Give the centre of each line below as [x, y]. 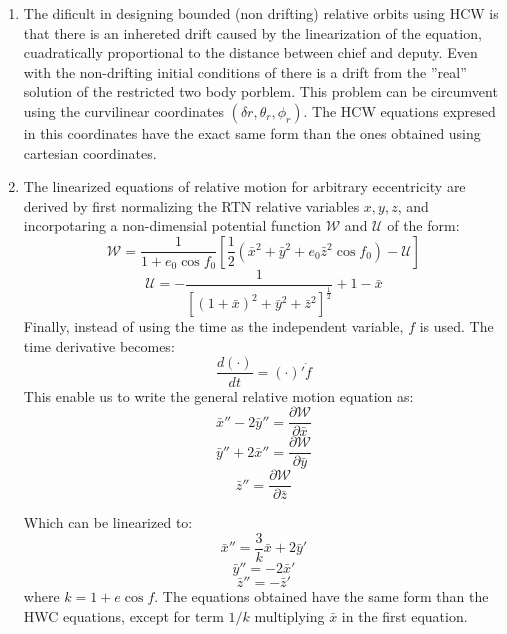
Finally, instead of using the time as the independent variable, [213, 326]
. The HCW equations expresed [399, 110]
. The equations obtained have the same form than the [321, 595]
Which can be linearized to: [108, 522]
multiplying [289, 615]
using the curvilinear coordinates [123, 110]
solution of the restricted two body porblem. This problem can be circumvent [260, 91]
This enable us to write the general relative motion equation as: [218, 395]
